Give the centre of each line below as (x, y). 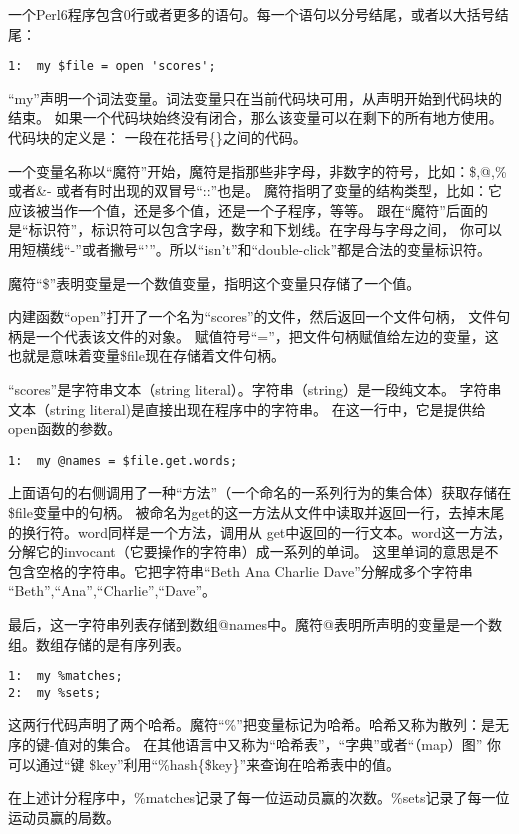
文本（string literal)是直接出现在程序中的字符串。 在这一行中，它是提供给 (247, 408)
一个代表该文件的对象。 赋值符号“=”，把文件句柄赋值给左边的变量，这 (267, 335)
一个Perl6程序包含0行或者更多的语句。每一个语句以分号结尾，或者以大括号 (251, 14)
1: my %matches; (65, 676)
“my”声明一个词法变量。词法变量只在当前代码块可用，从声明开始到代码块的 (255, 97)
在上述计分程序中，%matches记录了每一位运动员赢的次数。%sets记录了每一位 (259, 797)
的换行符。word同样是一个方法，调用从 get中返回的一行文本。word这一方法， (260, 531)
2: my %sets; (55, 692)
